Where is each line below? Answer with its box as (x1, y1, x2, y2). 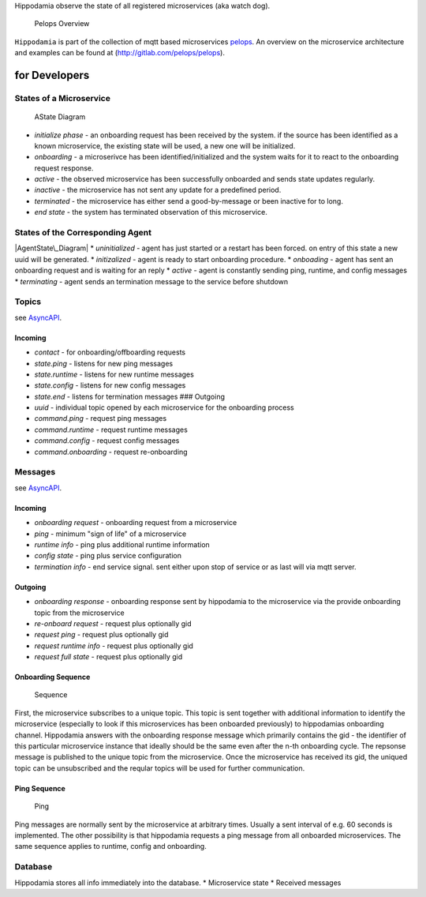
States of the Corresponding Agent (14, 227, 151, 238)
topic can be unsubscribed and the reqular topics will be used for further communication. (14, 763, 305, 773)
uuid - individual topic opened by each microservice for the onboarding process (34, 403, 295, 412)
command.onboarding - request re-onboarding (34, 447, 189, 456)
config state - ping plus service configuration (34, 551, 181, 561)
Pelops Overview (34, 19, 90, 28)
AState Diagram (34, 112, 86, 122)
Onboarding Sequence (14, 672, 91, 682)
